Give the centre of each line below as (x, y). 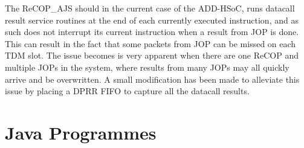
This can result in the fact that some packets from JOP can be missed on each (150, 43)
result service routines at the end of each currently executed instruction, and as (152, 20)
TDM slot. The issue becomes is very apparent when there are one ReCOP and (152, 55)
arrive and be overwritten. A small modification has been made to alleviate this (152, 79)
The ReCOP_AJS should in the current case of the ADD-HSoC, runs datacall (150, 8)
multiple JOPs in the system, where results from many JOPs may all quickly (147, 67)
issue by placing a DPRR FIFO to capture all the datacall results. (127, 91)
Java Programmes (81, 132)
